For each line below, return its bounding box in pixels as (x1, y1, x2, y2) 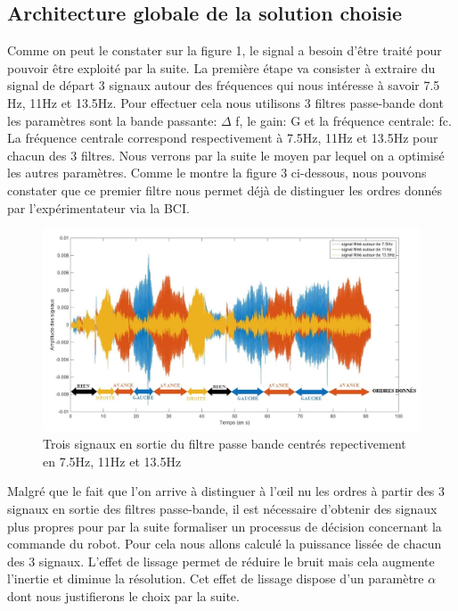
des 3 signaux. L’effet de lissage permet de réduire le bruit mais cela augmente (7, 551, 435, 570)
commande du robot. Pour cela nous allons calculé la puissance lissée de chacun (7, 534, 442, 553)
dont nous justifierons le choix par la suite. (7, 586, 240, 605)
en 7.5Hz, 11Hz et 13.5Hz (43, 451, 182, 470)
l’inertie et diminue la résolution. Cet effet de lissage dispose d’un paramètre (7, 569, 424, 588)
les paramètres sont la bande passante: (7, 111, 217, 129)
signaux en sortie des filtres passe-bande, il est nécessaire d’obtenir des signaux (7, 500, 438, 517)
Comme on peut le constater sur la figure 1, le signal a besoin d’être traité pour (7, 41, 442, 60)
